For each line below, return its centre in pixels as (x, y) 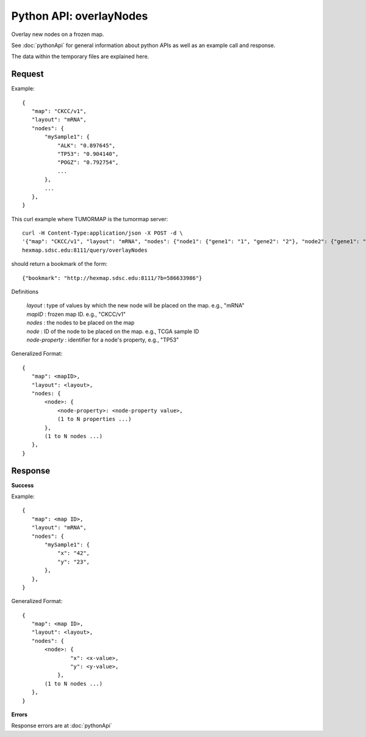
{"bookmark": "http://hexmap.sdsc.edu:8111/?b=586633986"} (112, 278)
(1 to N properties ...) (94, 419)
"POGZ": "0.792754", (88, 163)
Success (23, 485)
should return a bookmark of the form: (59, 264)
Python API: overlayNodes (80, 16)
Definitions (25, 292)
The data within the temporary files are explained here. (80, 57)
